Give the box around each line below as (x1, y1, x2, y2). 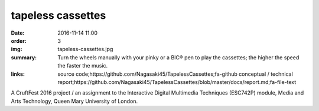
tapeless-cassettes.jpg (57, 46, 113, 53)
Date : (11, 29, 25, 36)
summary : (11, 53, 37, 61)
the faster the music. (57, 62, 108, 69)
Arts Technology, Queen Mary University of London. (11, 97, 138, 105)
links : (11, 70, 25, 78)
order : (11, 37, 27, 44)
